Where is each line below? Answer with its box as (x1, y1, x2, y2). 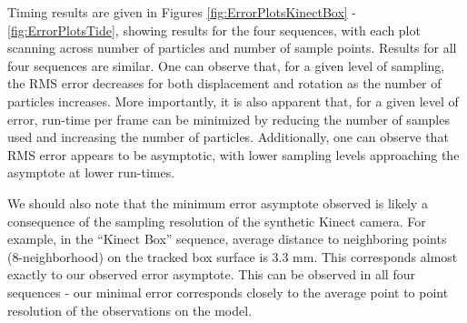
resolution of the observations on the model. (7, 300, 253, 319)
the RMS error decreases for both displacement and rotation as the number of (7, 74, 442, 93)
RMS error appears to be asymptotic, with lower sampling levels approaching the (7, 145, 460, 164)
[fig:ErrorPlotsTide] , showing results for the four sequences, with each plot (7, 20, 421, 39)
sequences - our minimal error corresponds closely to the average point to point (7, 282, 449, 301)
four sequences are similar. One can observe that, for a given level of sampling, (7, 56, 445, 75)
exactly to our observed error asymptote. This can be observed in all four (7, 265, 415, 284)
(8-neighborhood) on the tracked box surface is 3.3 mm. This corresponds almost (7, 247, 458, 266)
